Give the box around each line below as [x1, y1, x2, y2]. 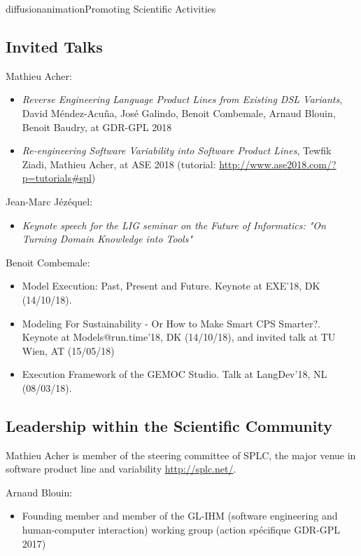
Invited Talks [6, 35, 103, 57]
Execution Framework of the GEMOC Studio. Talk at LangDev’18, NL [22, 367, 327, 381]
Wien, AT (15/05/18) [22, 343, 115, 358]
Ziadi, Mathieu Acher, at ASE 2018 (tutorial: [22, 156, 216, 171]
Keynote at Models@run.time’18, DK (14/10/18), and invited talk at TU [22, 330, 336, 344]
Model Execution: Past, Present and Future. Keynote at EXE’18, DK [22, 278, 320, 293]
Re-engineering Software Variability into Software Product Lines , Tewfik [22, 143, 332, 158]
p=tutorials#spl [22, 170, 92, 185]
